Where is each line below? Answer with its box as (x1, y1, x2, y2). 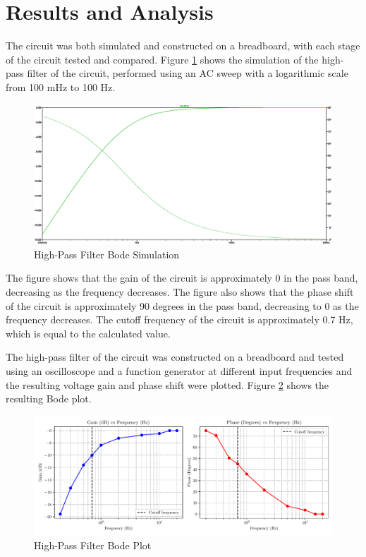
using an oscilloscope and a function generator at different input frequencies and (6, 364, 353, 378)
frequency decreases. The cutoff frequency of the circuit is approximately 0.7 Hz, (6, 312, 353, 327)
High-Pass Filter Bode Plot (34, 537, 152, 552)
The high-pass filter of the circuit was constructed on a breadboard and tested (6, 349, 344, 364)
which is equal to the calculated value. (6, 325, 171, 340)
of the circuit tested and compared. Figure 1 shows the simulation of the (6, 52, 319, 66)
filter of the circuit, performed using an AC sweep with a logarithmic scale (27, 66, 348, 80)
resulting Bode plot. (6, 391, 92, 406)
